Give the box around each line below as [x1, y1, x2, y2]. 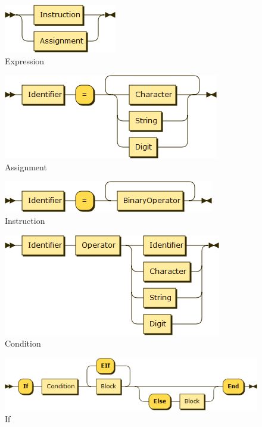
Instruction [5, 214, 45, 226]
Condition [5, 337, 41, 350]
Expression [5, 54, 45, 67]
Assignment [5, 160, 47, 173]
